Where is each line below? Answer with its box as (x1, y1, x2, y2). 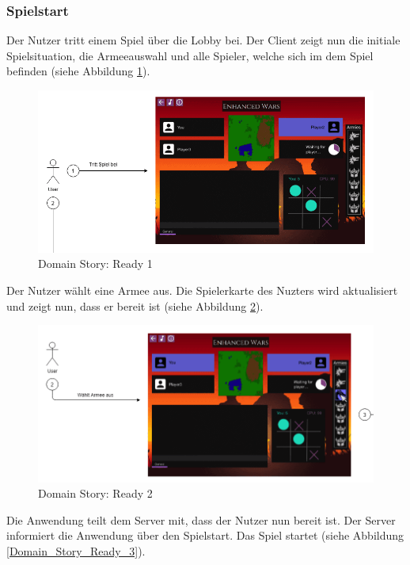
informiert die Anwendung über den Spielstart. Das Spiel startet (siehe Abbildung (6, 527, 404, 544)
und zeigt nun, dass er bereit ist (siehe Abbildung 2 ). (6, 297, 264, 314)
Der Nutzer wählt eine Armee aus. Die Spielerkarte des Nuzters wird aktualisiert (6, 282, 398, 299)
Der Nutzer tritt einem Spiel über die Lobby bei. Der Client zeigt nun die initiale (6, 32, 401, 48)
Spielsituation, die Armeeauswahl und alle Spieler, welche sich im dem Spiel (6, 47, 374, 63)
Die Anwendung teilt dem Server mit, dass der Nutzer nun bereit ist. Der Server (6, 511, 396, 528)
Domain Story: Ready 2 (38, 485, 153, 502)
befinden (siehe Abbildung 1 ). (6, 63, 150, 79)
